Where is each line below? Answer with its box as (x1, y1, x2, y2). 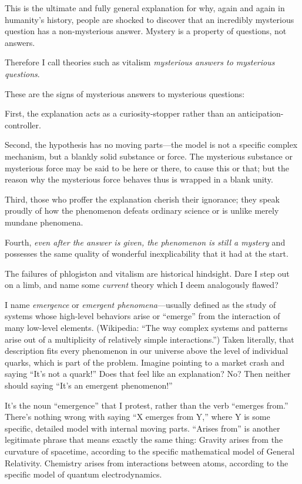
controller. (5, 118, 41, 131)
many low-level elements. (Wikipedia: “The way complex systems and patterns (5, 321, 288, 334)
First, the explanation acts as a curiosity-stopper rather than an (5, 107, 236, 120)
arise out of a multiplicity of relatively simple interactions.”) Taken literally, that (5, 333, 294, 345)
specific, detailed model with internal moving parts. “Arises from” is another (5, 422, 280, 434)
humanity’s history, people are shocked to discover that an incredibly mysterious (5, 13, 294, 25)
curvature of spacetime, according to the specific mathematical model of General (5, 445, 295, 457)
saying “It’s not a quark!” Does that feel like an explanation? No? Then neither (5, 367, 291, 380)
